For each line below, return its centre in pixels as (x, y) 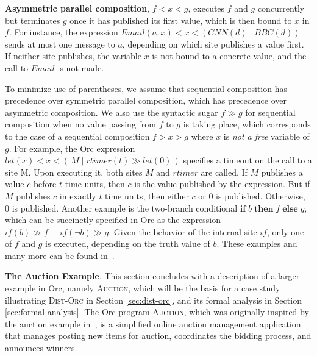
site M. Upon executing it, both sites (74, 172)
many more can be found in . (60, 255)
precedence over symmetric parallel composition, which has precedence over (146, 100)
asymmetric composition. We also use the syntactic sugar (112, 112)
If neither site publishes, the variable (73, 56)
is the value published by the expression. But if (222, 184)
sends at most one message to (60, 44)
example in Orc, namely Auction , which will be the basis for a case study (143, 288)
